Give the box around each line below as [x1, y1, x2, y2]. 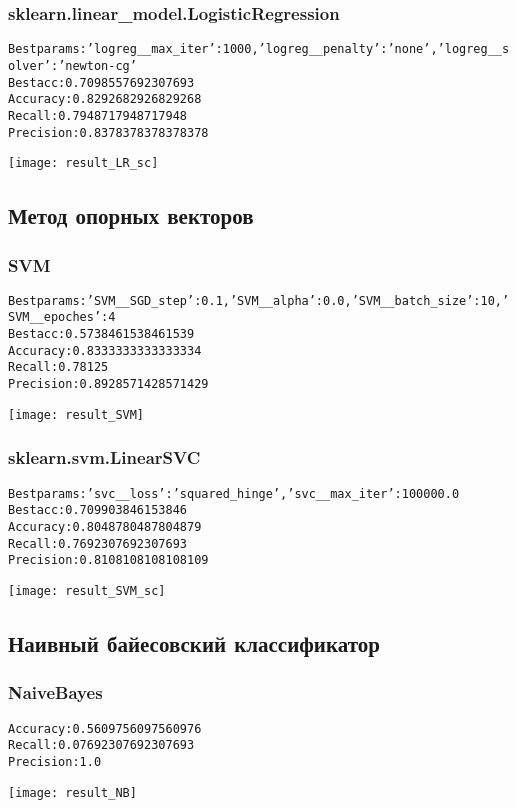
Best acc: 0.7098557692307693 [8, 75, 195, 90]
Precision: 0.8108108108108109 [8, 553, 209, 568]
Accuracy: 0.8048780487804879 [8, 519, 202, 534]
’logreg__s [437, 42, 510, 57]
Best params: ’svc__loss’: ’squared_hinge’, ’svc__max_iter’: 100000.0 [8, 486, 460, 501]
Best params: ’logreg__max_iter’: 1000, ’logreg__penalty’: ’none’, [8, 42, 438, 57]
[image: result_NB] [8, 785, 137, 800]
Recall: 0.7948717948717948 [8, 108, 187, 123]
